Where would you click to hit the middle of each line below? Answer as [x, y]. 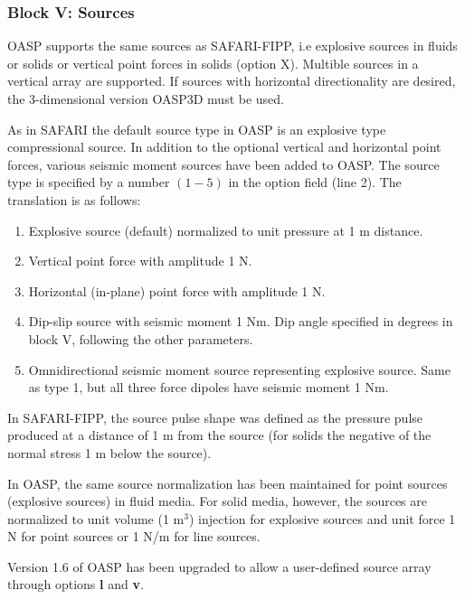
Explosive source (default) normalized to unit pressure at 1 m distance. [226, 230]
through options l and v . [76, 584]
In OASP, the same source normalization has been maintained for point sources [228, 483]
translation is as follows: [74, 199]
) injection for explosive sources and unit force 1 [322, 518]
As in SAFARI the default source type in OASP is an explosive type [197, 129]
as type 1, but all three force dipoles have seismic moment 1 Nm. [209, 387]
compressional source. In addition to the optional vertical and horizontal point [224, 147]
